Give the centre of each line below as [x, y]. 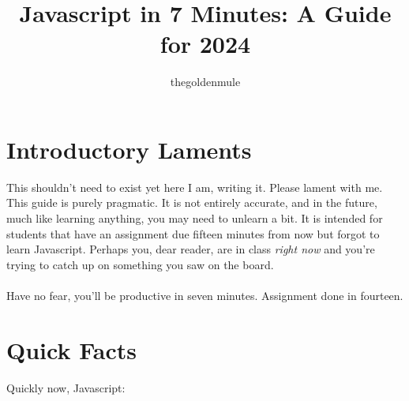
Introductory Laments [129, 149]
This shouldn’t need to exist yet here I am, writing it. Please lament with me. [195, 187]
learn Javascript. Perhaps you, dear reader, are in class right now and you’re [191, 249]
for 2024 [205, 44]
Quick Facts [71, 349]
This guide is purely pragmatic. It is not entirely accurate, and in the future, [192, 202]
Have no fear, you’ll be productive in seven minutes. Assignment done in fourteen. [205, 295]
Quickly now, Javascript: [66, 387]
